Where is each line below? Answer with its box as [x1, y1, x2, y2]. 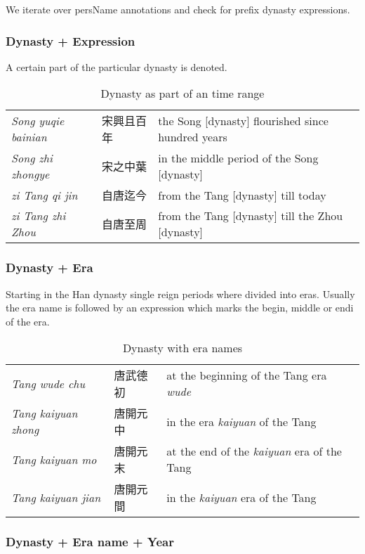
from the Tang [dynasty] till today [158, 186, 326, 203]
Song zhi [11, 150, 53, 167]
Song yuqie [11, 112, 65, 129]
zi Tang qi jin [11, 186, 78, 203]
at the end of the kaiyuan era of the [166, 443, 342, 460]
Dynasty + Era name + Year [6, 533, 175, 550]
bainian [11, 129, 47, 146]
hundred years [158, 129, 227, 146]
